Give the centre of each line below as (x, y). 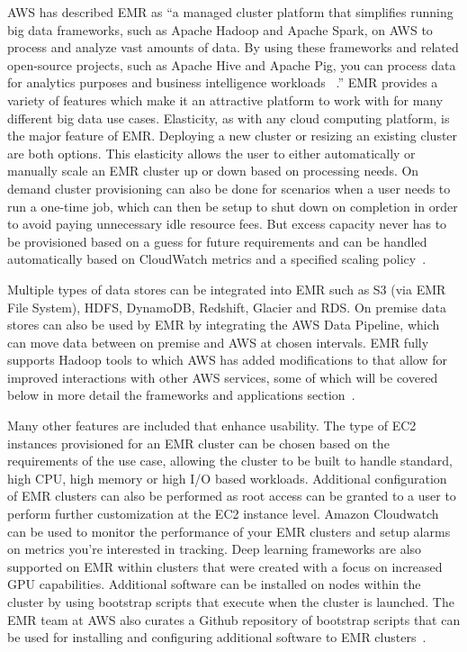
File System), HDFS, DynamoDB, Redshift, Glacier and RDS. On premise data (227, 307)
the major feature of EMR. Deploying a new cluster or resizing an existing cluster (233, 136)
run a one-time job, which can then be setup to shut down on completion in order (233, 206)
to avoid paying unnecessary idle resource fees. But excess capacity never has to (227, 224)
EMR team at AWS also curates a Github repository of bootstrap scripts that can (234, 619)
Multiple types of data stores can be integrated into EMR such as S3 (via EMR (227, 289)
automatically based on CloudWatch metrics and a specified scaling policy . (217, 259)
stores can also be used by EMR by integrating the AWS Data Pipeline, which (224, 325)
